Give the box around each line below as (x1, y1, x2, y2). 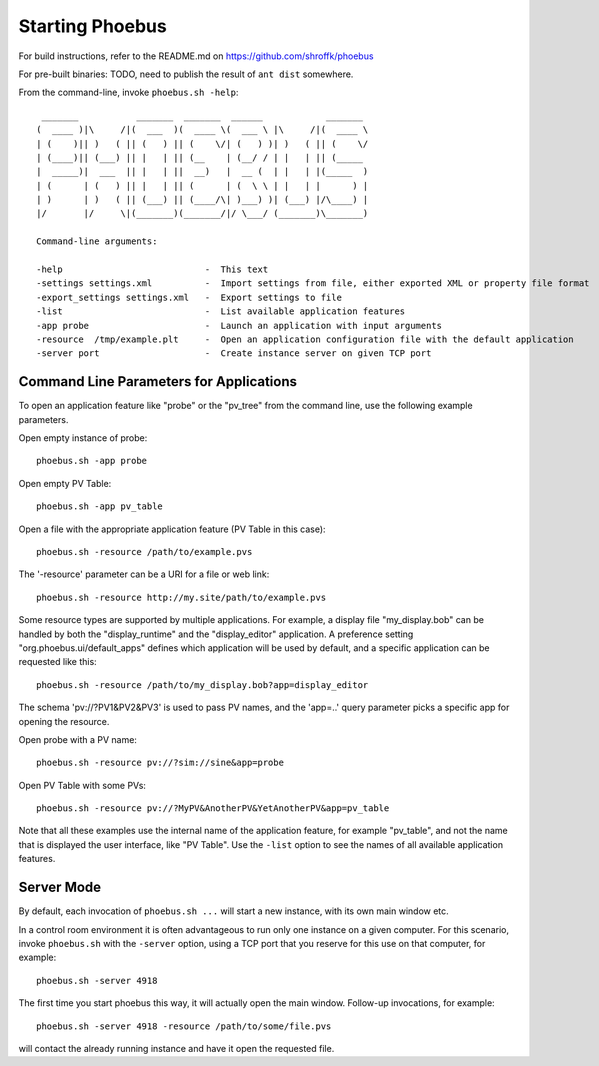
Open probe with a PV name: (18, 733, 137, 745)
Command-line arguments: (36, 236, 158, 247)
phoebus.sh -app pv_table (36, 501, 164, 512)
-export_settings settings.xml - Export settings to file (36, 291, 342, 303)
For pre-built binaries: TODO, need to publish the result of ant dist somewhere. (18, 68, 354, 80)
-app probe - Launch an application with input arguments (36, 320, 443, 331)
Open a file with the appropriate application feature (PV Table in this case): (18, 523, 326, 535)
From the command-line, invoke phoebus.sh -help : (18, 86, 239, 99)
